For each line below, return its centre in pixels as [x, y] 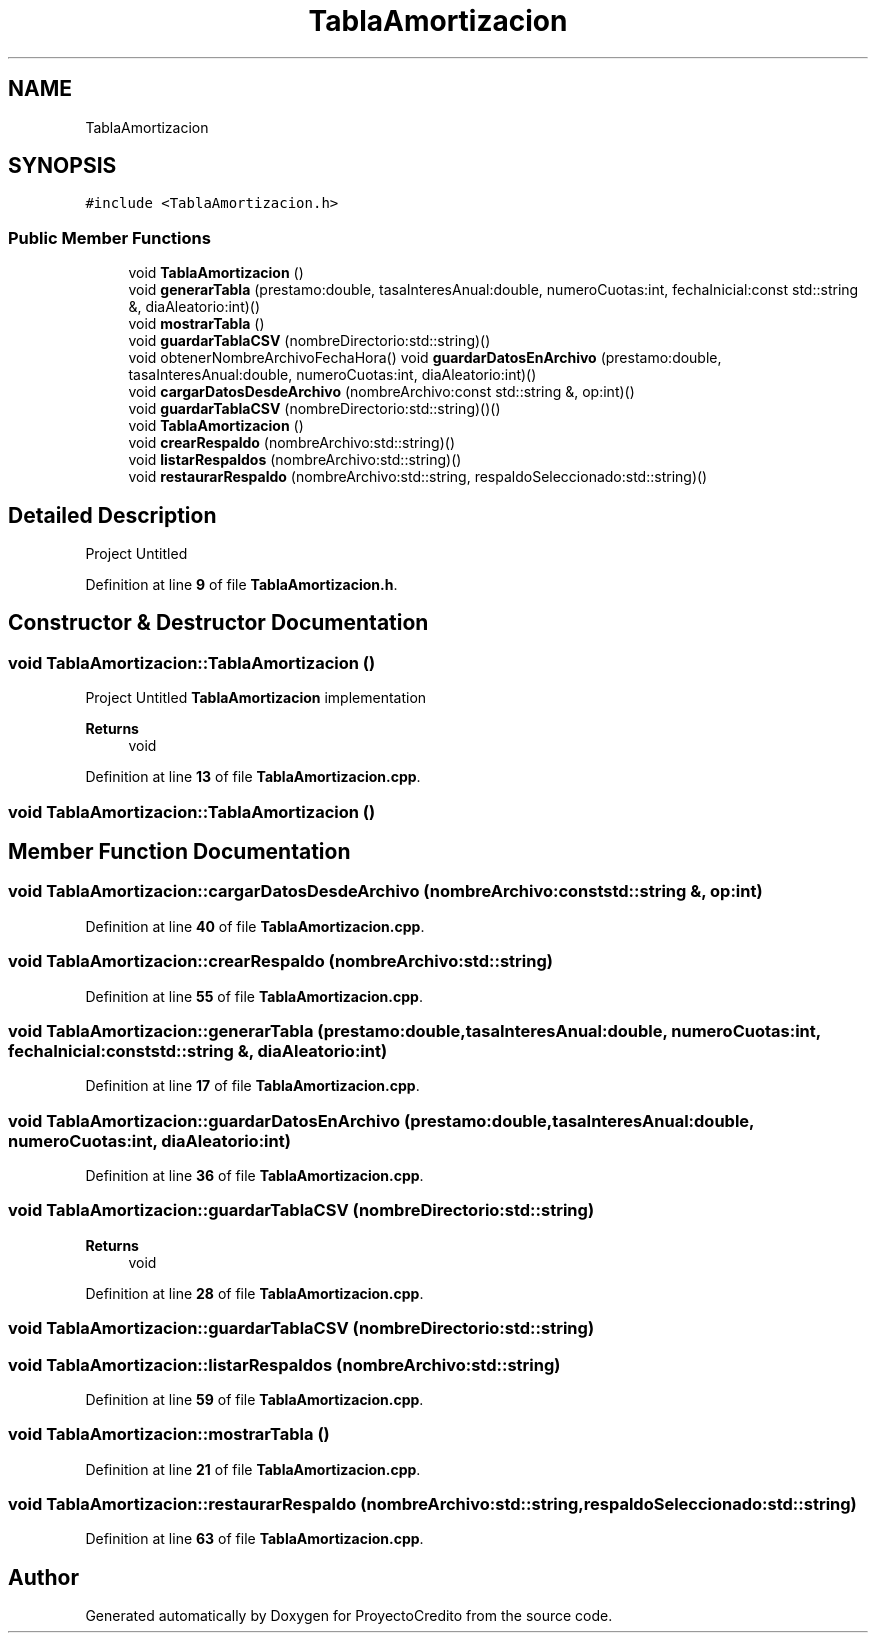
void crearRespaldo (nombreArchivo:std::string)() [291, 443]
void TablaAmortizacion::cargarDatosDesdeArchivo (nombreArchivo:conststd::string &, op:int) [385, 891]
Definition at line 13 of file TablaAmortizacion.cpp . [253, 777]
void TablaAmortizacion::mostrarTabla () [169, 1434]
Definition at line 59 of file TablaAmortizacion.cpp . [254, 1399]
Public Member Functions [109, 237]
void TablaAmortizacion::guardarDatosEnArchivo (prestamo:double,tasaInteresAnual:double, [381, 1120]
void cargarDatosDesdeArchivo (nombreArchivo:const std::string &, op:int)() [381, 392]
